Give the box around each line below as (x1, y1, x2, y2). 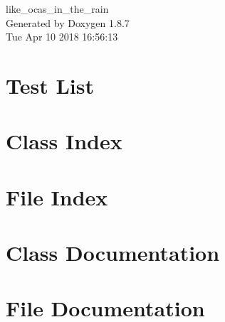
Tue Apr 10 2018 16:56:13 (6, 29, 118, 44)
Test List (6, 70, 94, 100)
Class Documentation (6, 238, 220, 267)
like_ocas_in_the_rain (6, 1, 109, 16)
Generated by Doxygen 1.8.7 (6, 15, 130, 30)
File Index (6, 182, 108, 211)
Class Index (6, 127, 122, 156)
